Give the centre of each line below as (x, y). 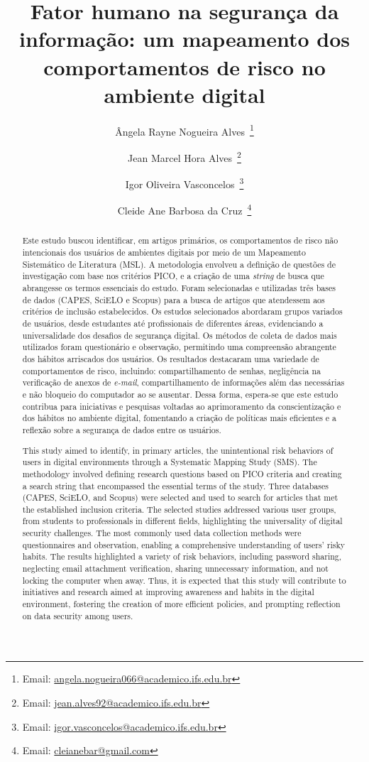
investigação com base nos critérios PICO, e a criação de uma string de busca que (173, 276)
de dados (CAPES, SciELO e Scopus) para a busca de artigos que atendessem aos (174, 299)
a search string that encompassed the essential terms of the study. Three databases (175, 485)
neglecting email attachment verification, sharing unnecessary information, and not (175, 568)
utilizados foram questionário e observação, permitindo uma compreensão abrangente (179, 347)
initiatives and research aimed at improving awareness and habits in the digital (168, 592)
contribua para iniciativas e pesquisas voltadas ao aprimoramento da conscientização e (182, 406)
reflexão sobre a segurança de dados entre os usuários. (122, 429)
